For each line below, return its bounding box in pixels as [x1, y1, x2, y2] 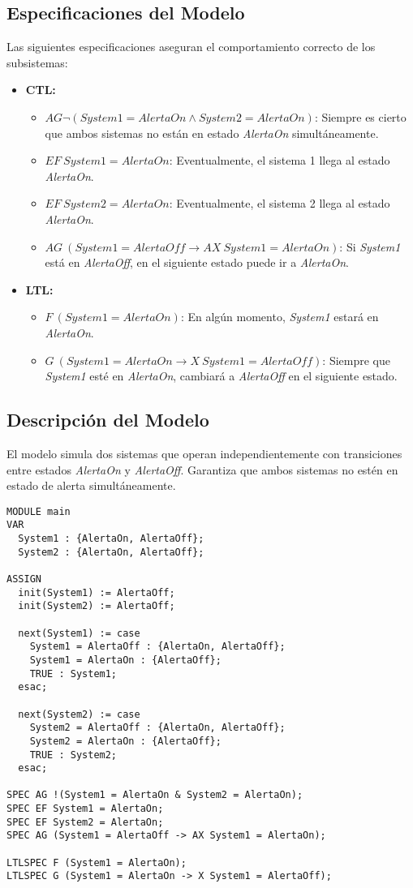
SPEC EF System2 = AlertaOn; [6, 816, 164, 828]
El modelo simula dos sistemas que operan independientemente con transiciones [6, 444, 402, 461]
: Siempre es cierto [314, 108, 407, 125]
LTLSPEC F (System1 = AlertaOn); [6, 856, 187, 869]
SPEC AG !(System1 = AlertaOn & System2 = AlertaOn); [6, 789, 303, 801]
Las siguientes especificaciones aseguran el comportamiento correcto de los [6, 38, 376, 55]
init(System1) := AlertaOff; [18, 586, 175, 598]
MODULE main [6, 505, 71, 517]
